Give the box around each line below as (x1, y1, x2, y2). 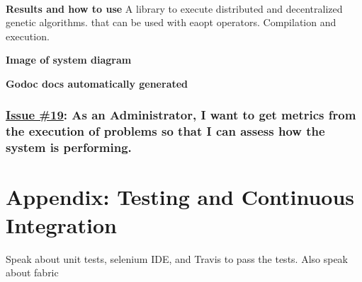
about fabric (6, 265, 59, 280)
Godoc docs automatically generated (6, 76, 188, 90)
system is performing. (6, 139, 132, 156)
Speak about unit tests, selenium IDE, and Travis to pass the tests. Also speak (6, 251, 349, 266)
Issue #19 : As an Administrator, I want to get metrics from (6, 106, 356, 124)
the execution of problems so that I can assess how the (6, 122, 325, 140)
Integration (6, 210, 117, 239)
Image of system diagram (6, 52, 132, 67)
